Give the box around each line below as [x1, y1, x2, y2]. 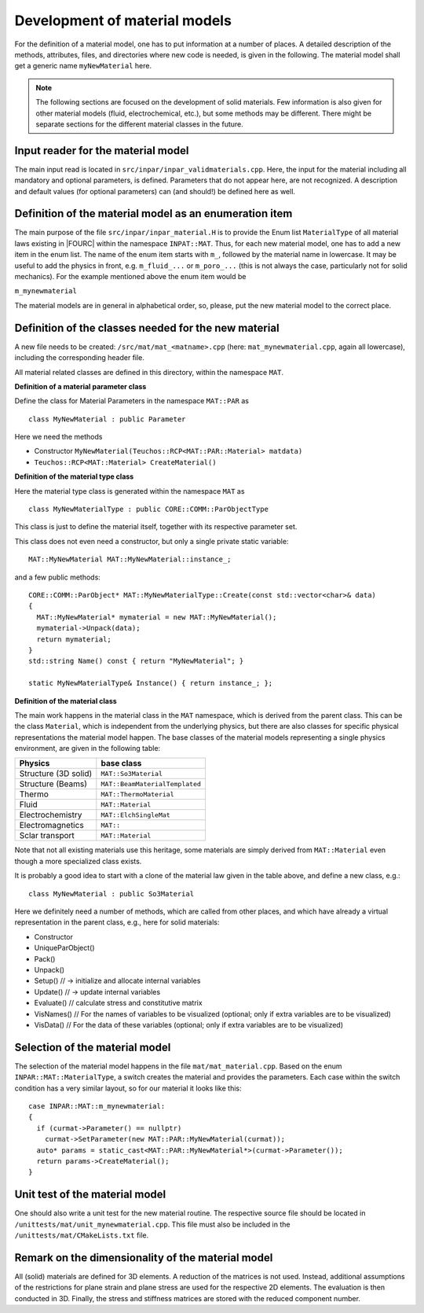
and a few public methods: [14, 572, 101, 582]
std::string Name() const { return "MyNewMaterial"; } [28, 656, 244, 666]
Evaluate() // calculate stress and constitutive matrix [34, 999, 203, 1008]
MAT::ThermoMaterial [101, 790, 174, 798]
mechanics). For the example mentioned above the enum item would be [14, 272, 247, 281]
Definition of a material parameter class [14, 381, 147, 391]
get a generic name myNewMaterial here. [14, 61, 152, 71]
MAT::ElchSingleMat [101, 811, 170, 819]
